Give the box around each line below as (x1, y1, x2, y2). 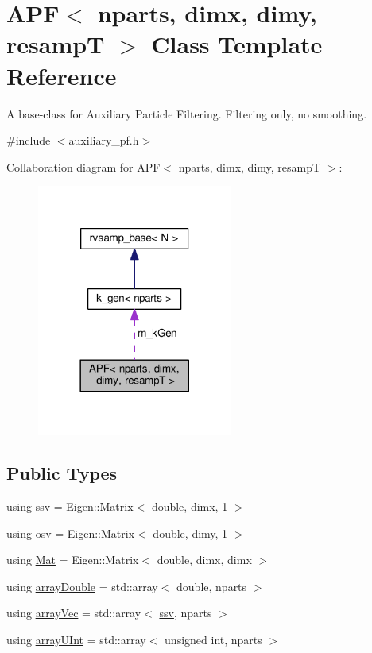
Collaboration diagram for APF (6, 158, 161, 175)
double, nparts (176, 578, 247, 594)
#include (6, 132, 51, 149)
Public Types (6, 461, 118, 485)
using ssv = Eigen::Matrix (6, 497, 134, 514)
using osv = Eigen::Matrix (6, 524, 135, 541)
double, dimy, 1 (153, 524, 228, 541)
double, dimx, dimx (157, 551, 252, 568)
